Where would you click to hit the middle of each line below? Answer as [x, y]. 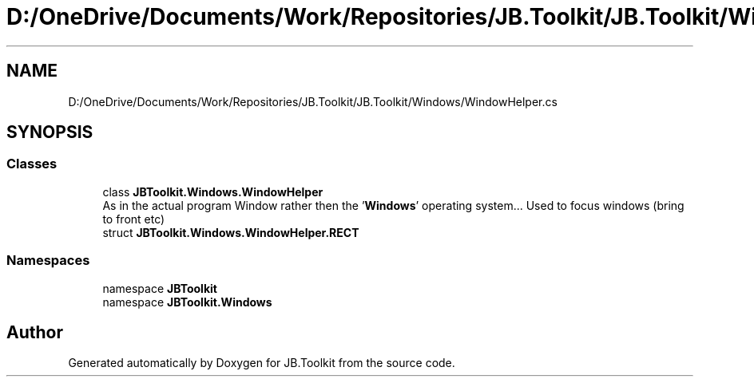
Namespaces [48, 261]
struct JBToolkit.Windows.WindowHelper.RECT [231, 232]
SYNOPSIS [50, 132]
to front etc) [134, 219]
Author [35, 332]
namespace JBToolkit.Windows [187, 302]
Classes [32, 164]
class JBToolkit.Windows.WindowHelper [213, 191]
